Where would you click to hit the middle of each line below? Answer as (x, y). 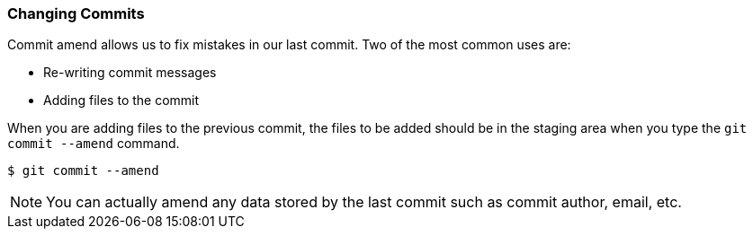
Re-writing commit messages (130, 73)
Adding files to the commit (121, 101)
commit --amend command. (94, 144)
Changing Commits (76, 13)
